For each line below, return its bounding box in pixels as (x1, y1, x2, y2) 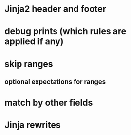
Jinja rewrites (4, 119, 61, 131)
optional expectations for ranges (4, 77, 106, 86)
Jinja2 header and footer (4, 3, 107, 15)
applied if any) (4, 36, 64, 47)
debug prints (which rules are (4, 26, 127, 37)
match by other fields (4, 97, 93, 108)
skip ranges (4, 58, 53, 69)
